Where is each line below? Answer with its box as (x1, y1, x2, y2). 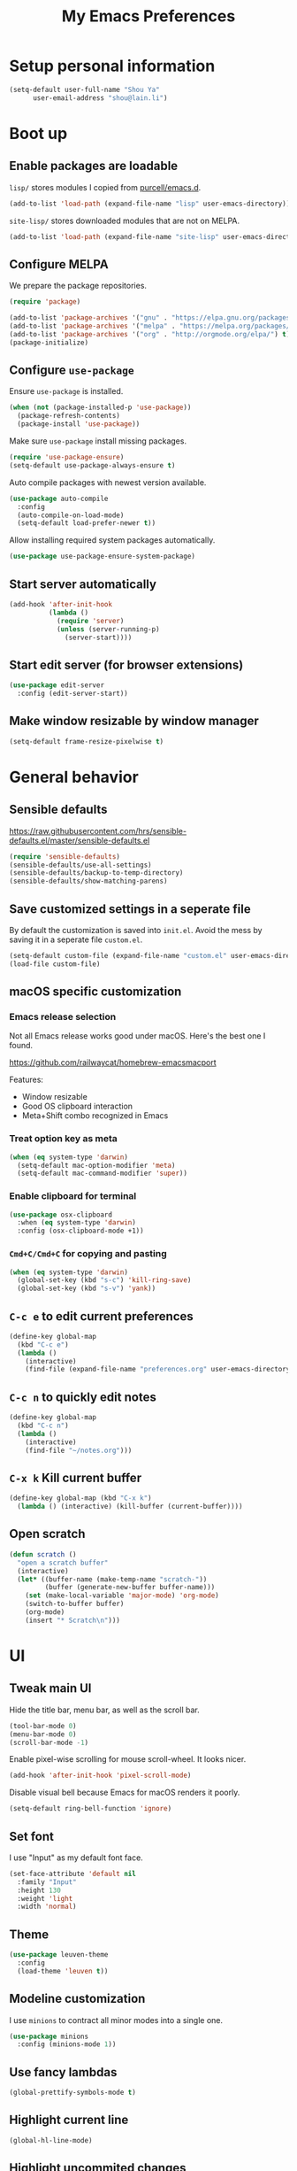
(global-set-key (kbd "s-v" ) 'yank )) (17, 1284, 156, 1294)
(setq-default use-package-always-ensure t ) (9, 460, 176, 470)
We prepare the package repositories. (9, 281, 148, 291)
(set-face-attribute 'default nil (9, 1869, 137, 1878)
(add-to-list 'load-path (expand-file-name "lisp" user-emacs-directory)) (9, 199, 291, 208)
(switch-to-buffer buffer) (25, 1600, 125, 1609)
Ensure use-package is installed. (9, 386, 124, 397)
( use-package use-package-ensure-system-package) (9, 552, 196, 561)
